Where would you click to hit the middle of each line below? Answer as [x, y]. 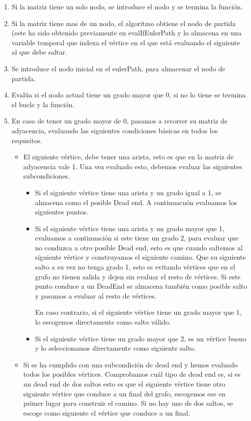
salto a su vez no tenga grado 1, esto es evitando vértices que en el [135, 267]
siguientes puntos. [62, 212]
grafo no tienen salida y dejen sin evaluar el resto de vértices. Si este [138, 276]
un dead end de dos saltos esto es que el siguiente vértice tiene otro [124, 384]
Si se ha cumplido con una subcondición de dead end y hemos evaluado [130, 364]
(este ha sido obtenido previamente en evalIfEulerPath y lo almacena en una [126, 33]
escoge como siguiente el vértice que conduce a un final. [107, 412]
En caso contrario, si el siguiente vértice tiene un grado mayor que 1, [138, 312]
